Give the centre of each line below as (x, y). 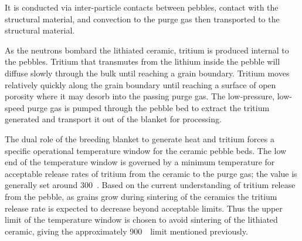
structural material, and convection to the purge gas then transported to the (142, 19)
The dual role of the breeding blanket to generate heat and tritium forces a (140, 138)
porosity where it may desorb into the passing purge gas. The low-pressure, (140, 96)
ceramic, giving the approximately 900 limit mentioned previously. (126, 231)
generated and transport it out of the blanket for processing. (113, 119)
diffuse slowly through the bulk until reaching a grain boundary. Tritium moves (147, 73)
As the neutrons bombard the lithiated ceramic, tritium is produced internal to (147, 50)
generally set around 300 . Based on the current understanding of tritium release (150, 185)
